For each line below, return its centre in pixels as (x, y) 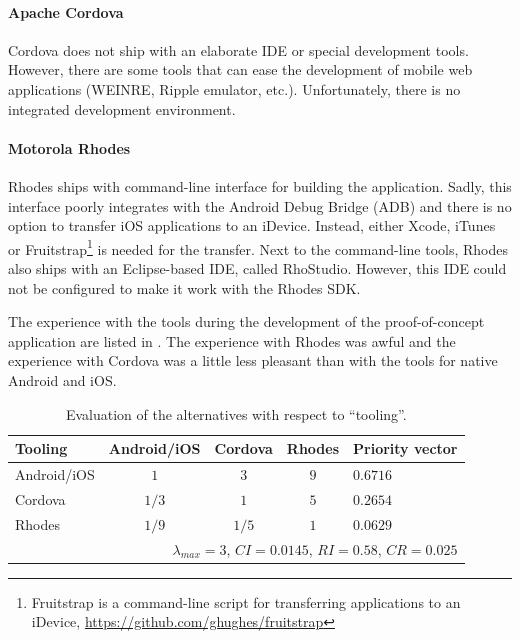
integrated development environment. (122, 108)
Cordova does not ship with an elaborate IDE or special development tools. (238, 49)
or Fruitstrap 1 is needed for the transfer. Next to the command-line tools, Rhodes (258, 247)
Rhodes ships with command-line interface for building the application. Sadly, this (260, 185)
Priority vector (405, 448)
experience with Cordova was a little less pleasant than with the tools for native (253, 360)
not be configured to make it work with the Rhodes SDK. (184, 287)
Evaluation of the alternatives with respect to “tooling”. (236, 413)
